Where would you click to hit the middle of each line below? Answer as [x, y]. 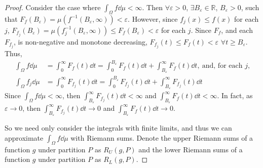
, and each [237, 30]
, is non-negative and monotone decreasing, [81, 41]
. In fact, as [235, 95]
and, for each [222, 66]
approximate [24, 138]
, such [250, 7]
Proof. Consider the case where [53, 7]
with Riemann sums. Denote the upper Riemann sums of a [162, 138]
